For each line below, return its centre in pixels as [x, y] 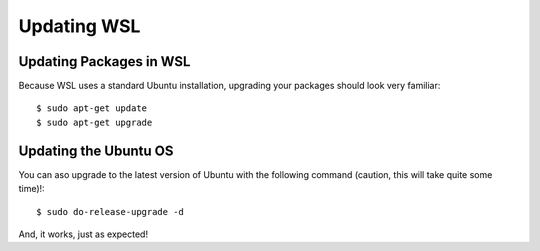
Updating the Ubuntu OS [96, 150]
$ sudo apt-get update [92, 108]
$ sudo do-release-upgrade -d [110, 211]
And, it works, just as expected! [83, 234]
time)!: [31, 189]
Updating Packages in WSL [104, 61]
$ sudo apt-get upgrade [94, 122]
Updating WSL [79, 26]
